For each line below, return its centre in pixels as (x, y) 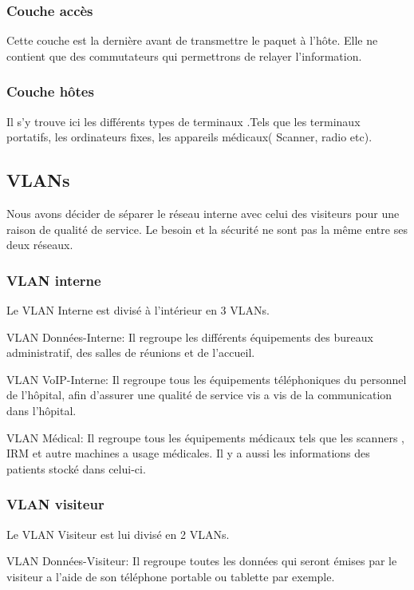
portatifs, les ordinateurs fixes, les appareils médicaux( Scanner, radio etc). (189, 137)
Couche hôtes (50, 91)
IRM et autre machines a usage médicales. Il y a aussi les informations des (188, 453)
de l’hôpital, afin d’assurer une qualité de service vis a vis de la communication (199, 395)
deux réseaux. (40, 245)
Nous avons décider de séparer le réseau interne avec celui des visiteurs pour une (203, 214)
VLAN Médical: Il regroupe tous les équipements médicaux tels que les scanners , (205, 437)
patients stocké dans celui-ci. (76, 468)
